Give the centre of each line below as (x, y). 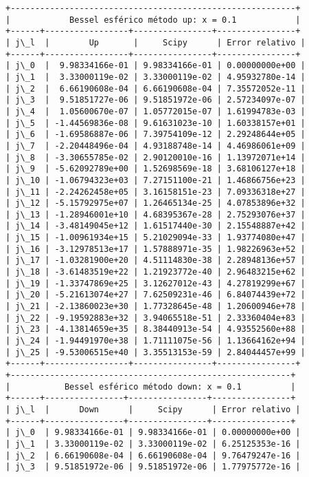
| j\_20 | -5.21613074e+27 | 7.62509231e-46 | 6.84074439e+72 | (156, 295)
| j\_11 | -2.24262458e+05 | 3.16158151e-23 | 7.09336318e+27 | (156, 192)
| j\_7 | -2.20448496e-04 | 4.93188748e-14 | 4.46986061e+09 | (156, 146)
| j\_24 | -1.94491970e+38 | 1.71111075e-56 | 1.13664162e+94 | (156, 341)
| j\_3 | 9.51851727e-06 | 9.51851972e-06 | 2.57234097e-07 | (156, 100)
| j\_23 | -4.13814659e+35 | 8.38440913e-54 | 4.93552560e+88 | (156, 329)
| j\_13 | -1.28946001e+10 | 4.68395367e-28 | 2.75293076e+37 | (156, 214)
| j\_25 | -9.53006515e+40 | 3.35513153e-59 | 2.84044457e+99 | (156, 352)
